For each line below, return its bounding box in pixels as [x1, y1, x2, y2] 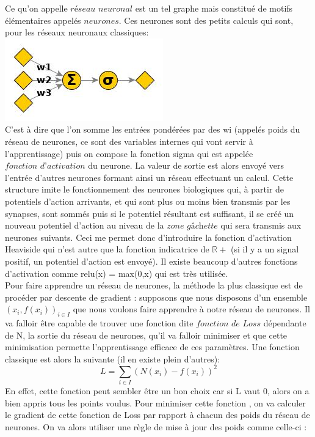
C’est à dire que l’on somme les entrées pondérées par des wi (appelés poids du [5, 123, 300, 136]
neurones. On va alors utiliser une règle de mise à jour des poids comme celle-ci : [5, 420, 307, 433]
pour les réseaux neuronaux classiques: [5, 26, 149, 39]
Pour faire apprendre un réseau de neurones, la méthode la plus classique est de [5, 279, 303, 292]
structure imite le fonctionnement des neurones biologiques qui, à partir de [5, 183, 284, 196]
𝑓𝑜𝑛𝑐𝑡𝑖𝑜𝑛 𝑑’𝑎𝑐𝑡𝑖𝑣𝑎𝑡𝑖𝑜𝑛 [5, 162, 85, 171]
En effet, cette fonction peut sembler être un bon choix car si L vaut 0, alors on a [5, 384, 310, 397]
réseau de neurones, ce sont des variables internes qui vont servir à [5, 134, 253, 147]
